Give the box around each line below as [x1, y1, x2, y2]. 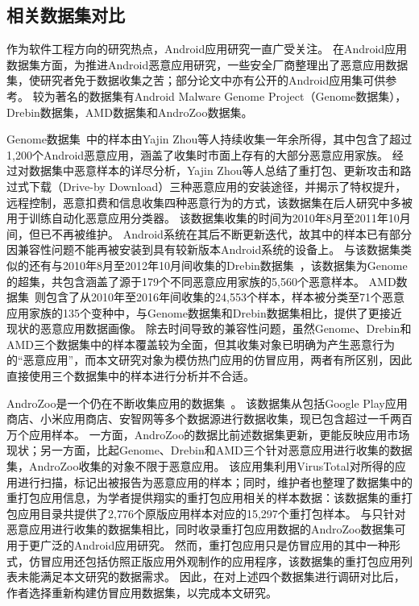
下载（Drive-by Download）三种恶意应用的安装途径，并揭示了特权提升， [28, 177, 407, 194]
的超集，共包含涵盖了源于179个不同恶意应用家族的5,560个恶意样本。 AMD [6, 272, 396, 289]
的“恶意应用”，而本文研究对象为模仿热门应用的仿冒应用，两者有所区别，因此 [6, 351, 413, 368]
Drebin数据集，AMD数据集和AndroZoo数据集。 [6, 103, 253, 120]
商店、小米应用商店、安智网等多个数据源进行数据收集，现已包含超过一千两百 [6, 410, 413, 427]
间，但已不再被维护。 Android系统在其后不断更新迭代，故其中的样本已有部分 [6, 225, 412, 242]
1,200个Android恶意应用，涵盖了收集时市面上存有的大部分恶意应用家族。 [6, 146, 389, 163]
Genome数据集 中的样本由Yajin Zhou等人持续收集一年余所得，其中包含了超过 [6, 131, 413, 147]
